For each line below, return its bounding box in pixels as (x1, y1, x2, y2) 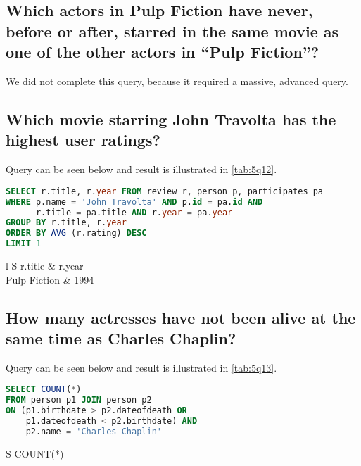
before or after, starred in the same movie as (6, 20, 339, 42)
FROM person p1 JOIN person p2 (6, 395, 152, 405)
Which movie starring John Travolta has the (6, 108, 336, 130)
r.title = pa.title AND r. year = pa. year (35, 207, 233, 218)
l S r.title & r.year (6, 258, 84, 273)
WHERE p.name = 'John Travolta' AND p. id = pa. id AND (6, 196, 263, 207)
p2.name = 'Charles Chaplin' (25, 426, 162, 436)
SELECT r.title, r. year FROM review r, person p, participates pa (6, 186, 324, 196)
